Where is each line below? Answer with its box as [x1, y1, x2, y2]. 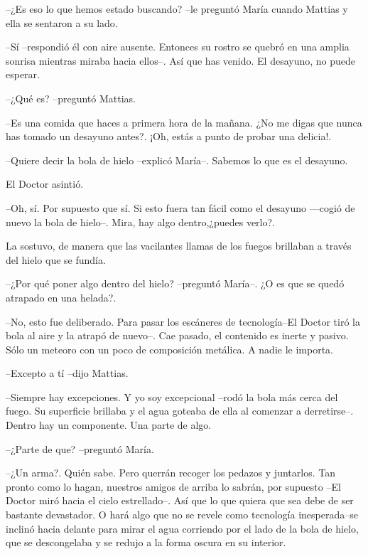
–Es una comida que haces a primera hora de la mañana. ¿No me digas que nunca [6, 114, 362, 129]
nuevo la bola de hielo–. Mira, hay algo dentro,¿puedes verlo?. [6, 214, 275, 229]
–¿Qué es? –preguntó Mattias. [6, 90, 136, 105]
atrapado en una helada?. [6, 289, 117, 304]
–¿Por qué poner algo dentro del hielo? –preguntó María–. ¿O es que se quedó [6, 276, 345, 291]
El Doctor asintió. [6, 176, 84, 191]
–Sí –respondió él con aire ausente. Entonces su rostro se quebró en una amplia [6, 39, 350, 54]
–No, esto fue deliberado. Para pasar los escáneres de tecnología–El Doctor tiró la [6, 314, 360, 329]
